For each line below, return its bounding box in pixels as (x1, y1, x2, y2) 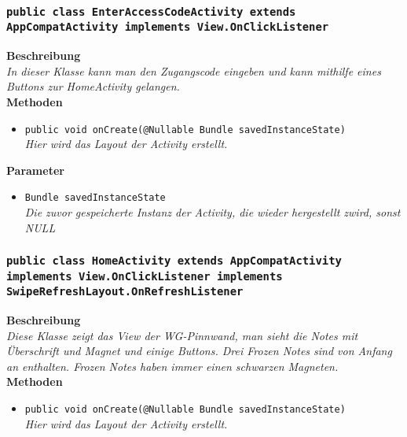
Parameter (6, 161, 64, 178)
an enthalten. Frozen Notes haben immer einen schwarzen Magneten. (6, 357, 339, 374)
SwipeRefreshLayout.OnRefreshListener (6, 285, 244, 298)
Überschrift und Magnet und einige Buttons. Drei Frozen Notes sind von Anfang (6, 343, 392, 359)
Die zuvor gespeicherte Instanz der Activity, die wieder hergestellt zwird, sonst (24, 204, 401, 220)
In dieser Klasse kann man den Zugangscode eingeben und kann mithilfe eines (6, 62, 381, 79)
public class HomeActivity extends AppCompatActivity (6, 254, 342, 268)
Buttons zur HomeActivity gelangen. (6, 78, 180, 94)
